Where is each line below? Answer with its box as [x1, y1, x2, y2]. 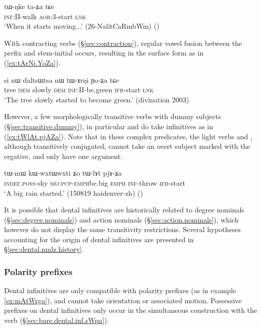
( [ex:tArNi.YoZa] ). [4, 57, 61, 68]
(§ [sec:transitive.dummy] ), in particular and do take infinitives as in [4, 121, 214, 131]
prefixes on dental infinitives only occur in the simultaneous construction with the [4, 305, 257, 315]
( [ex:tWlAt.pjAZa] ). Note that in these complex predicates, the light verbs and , [4, 131, 252, 141]
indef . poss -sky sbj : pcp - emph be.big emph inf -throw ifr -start [4, 177, 185, 188]
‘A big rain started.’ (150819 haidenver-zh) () [4, 187, 143, 198]
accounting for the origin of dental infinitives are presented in [4, 234, 194, 244]
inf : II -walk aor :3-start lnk [4, 11, 86, 21]
